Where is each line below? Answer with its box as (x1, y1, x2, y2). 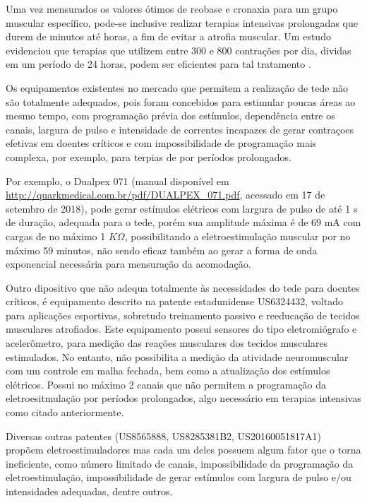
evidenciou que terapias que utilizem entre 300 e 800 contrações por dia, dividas (6, 42, 351, 57)
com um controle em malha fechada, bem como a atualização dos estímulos (6, 363, 330, 378)
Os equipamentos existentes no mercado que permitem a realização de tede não (6, 80, 348, 95)
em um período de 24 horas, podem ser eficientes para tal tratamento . (6, 57, 311, 71)
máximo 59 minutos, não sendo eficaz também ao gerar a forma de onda (6, 242, 318, 257)
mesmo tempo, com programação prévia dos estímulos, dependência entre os (6, 108, 335, 123)
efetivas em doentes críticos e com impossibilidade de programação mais (6, 136, 317, 150)
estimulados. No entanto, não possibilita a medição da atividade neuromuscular (6, 349, 349, 364)
